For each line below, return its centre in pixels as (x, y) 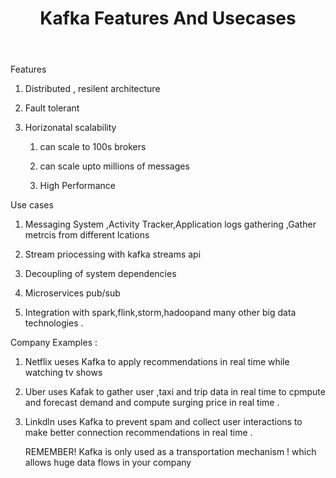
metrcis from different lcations (87, 235)
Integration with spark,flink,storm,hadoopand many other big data (160, 313)
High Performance (77, 186)
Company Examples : (54, 343)
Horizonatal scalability (70, 128)
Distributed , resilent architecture (92, 89)
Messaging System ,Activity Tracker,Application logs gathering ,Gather (170, 224)
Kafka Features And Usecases (168, 18)
